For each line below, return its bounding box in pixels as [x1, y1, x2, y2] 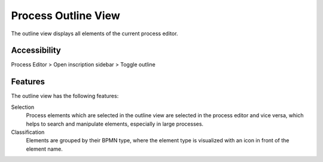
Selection [11, 103, 35, 111]
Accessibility [11, 45, 61, 56]
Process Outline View [11, 9, 121, 22]
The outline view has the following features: [11, 93, 119, 100]
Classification [11, 129, 45, 136]
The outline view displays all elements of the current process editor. [11, 30, 178, 37]
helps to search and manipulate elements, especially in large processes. [26, 120, 203, 127]
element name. [26, 145, 63, 152]
